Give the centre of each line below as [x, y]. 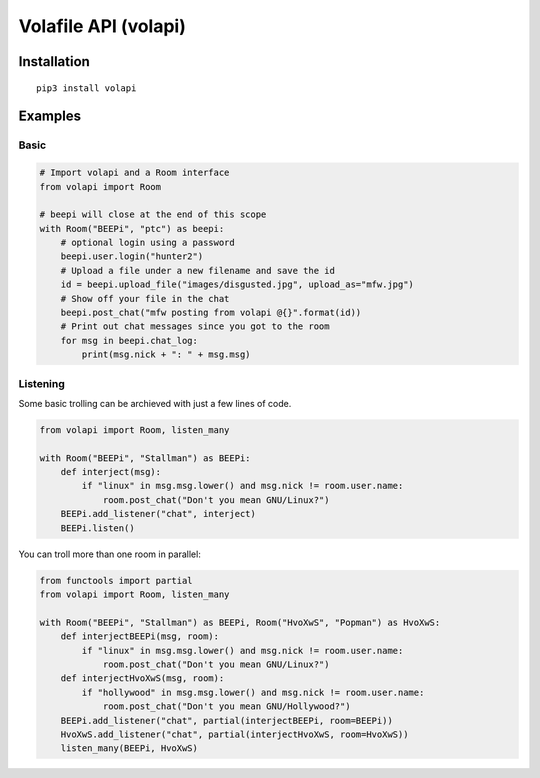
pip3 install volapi [86, 88]
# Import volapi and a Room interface [134, 173]
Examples [50, 116]
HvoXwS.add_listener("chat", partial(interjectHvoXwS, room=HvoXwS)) [234, 734]
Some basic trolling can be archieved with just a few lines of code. [155, 403]
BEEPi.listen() [97, 528]
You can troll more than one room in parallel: [110, 554]
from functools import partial [116, 580]
